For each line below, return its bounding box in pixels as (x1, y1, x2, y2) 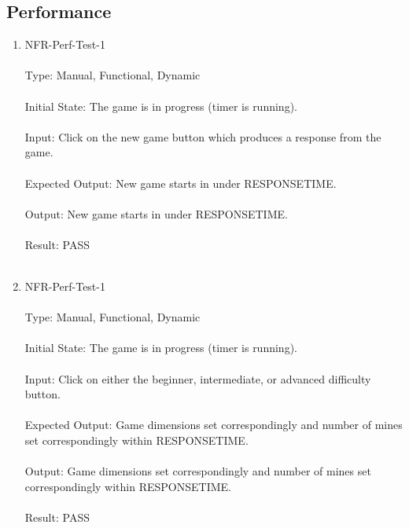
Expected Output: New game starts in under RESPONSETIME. (24, 174, 337, 191)
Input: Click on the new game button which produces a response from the (24, 128, 381, 145)
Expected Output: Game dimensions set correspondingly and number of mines (24, 416, 403, 433)
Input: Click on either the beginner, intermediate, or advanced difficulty (24, 370, 371, 387)
